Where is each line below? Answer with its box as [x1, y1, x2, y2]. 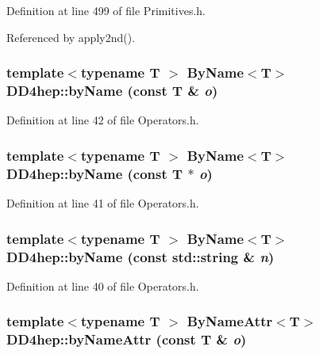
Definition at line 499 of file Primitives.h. [6, 2, 206, 18]
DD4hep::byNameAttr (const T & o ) [6, 329, 247, 349]
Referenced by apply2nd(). [6, 29, 136, 45]
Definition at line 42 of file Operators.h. [6, 112, 199, 128]
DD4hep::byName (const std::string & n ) [6, 246, 275, 266]
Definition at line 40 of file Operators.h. [6, 277, 199, 294]
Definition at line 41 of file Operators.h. [6, 195, 199, 211]
